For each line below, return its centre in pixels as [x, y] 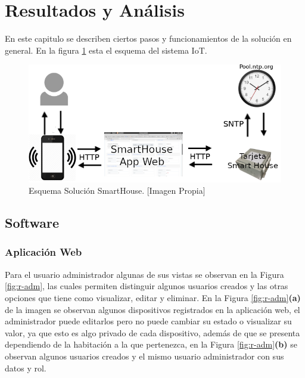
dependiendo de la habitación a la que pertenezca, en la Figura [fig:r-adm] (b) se [151, 344]
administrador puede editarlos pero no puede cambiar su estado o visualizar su [148, 321]
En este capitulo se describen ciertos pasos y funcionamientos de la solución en [148, 38]
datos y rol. [26, 368]
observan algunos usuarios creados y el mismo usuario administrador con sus [144, 356]
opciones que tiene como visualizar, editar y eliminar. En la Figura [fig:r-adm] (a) [153, 297]
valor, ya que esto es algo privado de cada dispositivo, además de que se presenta [152, 332]
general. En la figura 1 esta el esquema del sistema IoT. [106, 50]
